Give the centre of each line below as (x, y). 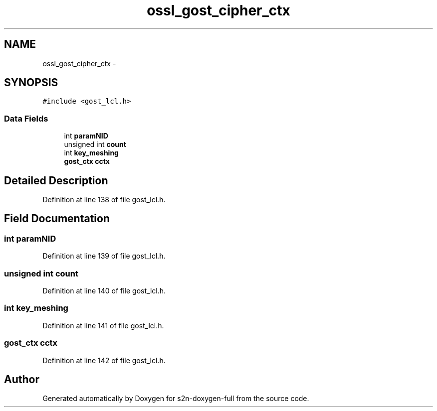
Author (22, 379)
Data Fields (26, 118)
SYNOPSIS (31, 83)
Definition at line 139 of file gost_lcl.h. (104, 256)
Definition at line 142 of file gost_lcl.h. (104, 360)
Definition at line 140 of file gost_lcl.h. (104, 291)
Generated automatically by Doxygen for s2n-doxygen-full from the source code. (176, 399)
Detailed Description (56, 180)
